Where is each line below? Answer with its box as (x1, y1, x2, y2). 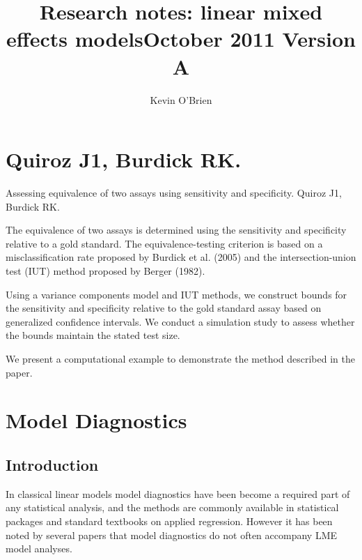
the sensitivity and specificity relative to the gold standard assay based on (6, 301, 322, 315)
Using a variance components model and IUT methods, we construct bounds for (6, 287, 347, 301)
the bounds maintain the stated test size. (6, 328, 180, 342)
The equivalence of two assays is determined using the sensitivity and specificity (6, 222, 347, 237)
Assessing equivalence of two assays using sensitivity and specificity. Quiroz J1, (6, 186, 342, 200)
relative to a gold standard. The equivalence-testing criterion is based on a (6, 236, 323, 250)
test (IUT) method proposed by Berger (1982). (6, 264, 205, 278)
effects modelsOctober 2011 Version (6, 24, 356, 53)
